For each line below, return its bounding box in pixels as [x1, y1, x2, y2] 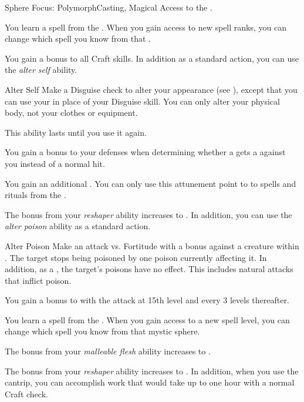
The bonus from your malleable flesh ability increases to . [5, 345, 211, 357]
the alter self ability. [5, 63, 77, 76]
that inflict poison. [5, 274, 72, 286]
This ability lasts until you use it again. [5, 126, 147, 138]
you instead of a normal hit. [5, 157, 105, 169]
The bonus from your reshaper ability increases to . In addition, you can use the [5, 208, 292, 220]
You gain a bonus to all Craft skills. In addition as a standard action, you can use [5, 52, 299, 64]
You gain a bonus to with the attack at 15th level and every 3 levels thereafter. [5, 294, 289, 306]
